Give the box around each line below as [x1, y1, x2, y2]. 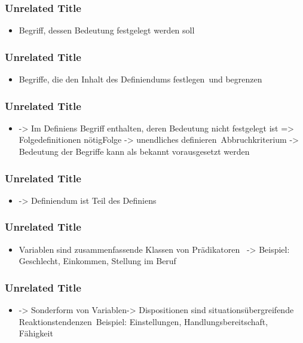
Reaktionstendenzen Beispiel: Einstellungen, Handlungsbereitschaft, [19, 315, 268, 327]
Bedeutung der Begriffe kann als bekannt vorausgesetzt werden [19, 145, 250, 158]
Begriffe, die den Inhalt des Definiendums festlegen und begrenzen [19, 73, 262, 85]
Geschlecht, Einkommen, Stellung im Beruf [19, 255, 176, 267]
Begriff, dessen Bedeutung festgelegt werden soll [19, 24, 195, 36]
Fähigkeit [19, 327, 53, 339]
